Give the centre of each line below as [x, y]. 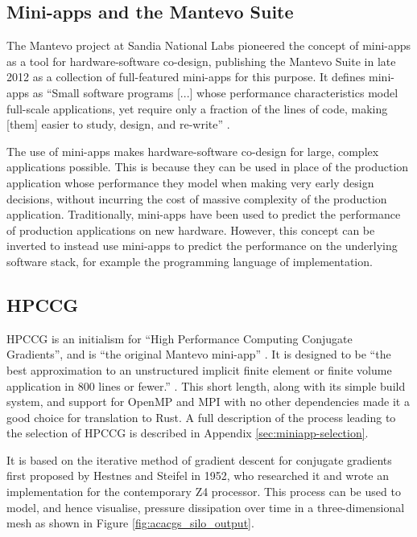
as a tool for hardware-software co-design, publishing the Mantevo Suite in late [201, 61]
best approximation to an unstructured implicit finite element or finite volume [199, 369]
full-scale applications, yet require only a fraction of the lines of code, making [197, 108]
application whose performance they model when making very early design [190, 182]
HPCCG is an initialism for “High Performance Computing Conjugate [180, 338]
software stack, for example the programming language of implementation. [190, 261]
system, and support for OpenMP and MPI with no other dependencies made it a [208, 402]
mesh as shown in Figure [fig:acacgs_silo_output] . [130, 523]
